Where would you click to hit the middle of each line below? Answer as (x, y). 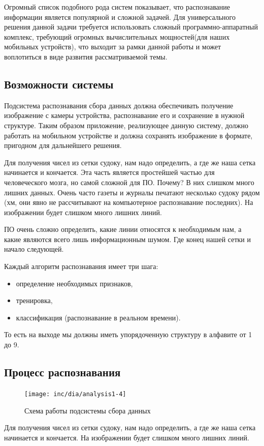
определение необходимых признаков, (74, 283)
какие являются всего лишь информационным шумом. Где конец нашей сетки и (127, 239)
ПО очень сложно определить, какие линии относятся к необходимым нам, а (123, 229)
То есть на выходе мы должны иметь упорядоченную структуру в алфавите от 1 (128, 334)
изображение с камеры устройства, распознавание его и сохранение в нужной (124, 115)
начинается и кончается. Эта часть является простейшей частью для (109, 172)
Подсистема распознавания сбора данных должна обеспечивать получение (119, 105)
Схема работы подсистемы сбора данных (88, 410)
